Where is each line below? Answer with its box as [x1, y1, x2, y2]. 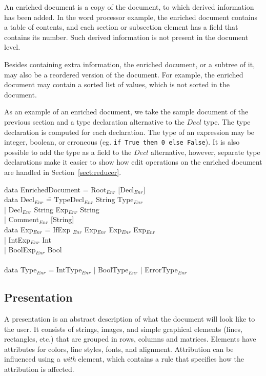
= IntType [48, 264, 82, 275]
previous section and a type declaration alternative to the [4, 116, 185, 127]
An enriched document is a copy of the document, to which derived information [4, 2, 254, 12]
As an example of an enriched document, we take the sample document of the [4, 106, 249, 117]
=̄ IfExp [45, 224, 71, 234]
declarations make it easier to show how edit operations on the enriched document [4, 156, 262, 167]
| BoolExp [4, 244, 36, 255]
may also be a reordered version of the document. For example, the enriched [4, 69, 243, 80]
